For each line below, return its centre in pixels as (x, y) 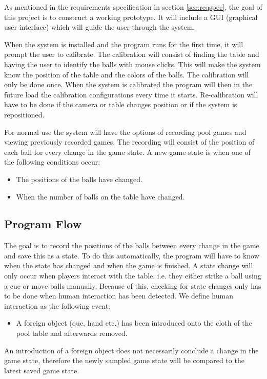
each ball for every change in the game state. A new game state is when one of (127, 152)
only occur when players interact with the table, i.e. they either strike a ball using (133, 276)
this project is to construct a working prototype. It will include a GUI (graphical (131, 17)
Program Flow (43, 224)
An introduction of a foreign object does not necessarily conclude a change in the (131, 350)
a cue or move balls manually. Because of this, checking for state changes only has (133, 285)
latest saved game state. (42, 370)
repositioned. (24, 114)
